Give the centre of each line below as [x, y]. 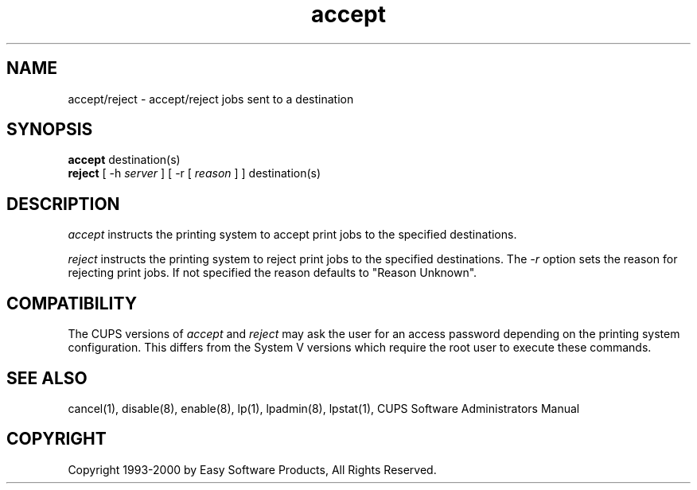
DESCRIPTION [63, 204]
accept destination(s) [124, 160]
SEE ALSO [47, 378]
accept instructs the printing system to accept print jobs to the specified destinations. [292, 235]
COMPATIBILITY [72, 303]
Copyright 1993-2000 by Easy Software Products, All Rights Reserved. [252, 469]
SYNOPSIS [50, 130]
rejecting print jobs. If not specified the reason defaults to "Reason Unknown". [273, 273]
